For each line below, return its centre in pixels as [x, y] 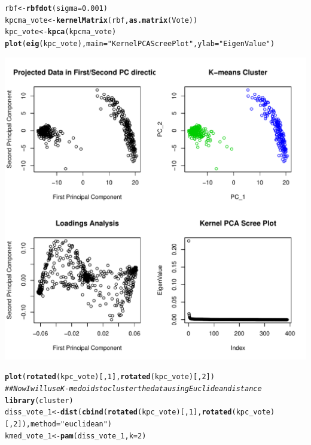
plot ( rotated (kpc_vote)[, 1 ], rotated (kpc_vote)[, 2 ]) [110, 377]
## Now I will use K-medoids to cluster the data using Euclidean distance [133, 388]
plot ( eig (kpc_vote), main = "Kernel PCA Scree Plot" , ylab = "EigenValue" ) [140, 43]
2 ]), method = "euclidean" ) [63, 424]
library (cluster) [39, 400]
